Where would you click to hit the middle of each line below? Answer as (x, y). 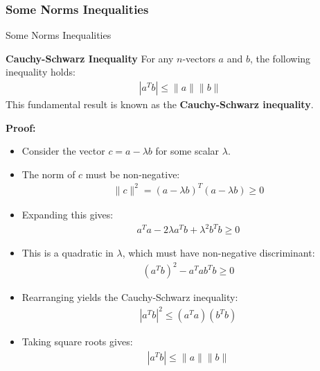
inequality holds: (41, 72)
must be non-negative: (133, 174)
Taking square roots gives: (77, 342)
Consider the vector (63, 151)
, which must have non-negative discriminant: (219, 253)
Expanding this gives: (68, 214)
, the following (280, 58)
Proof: (21, 127)
